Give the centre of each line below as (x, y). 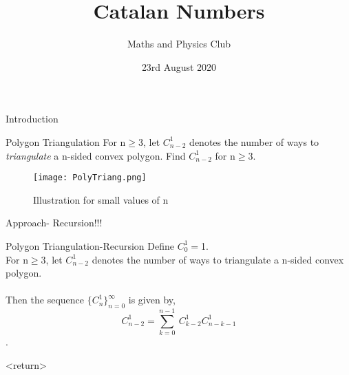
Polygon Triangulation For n (66, 141)
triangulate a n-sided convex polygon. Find (96, 155)
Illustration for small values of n (101, 199)
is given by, (152, 300)
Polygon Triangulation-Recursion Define (90, 245)
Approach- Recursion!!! (54, 223)
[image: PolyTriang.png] (90, 178)
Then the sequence (45, 300)
